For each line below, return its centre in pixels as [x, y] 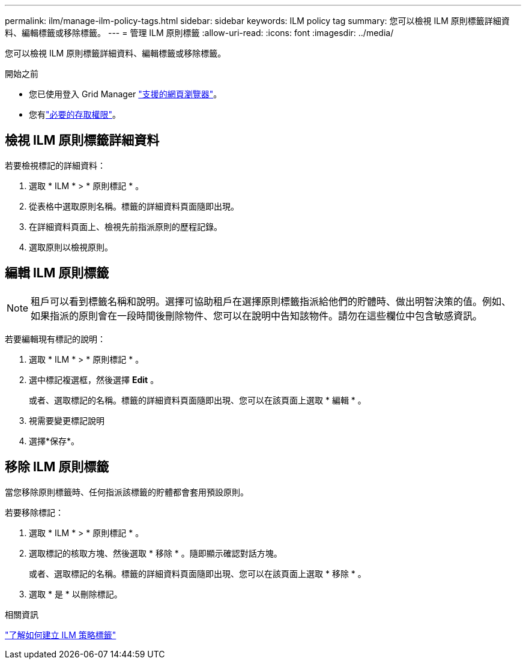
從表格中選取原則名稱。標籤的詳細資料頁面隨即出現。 [134, 206]
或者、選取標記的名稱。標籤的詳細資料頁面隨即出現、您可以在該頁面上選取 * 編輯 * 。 [198, 400]
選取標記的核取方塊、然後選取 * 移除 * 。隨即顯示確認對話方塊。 [156, 553]
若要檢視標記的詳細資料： [55, 165]
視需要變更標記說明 [67, 420]
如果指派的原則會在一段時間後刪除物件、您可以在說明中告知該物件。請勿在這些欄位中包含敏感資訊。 [257, 315]
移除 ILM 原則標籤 [57, 467]
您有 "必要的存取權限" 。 [75, 114]
